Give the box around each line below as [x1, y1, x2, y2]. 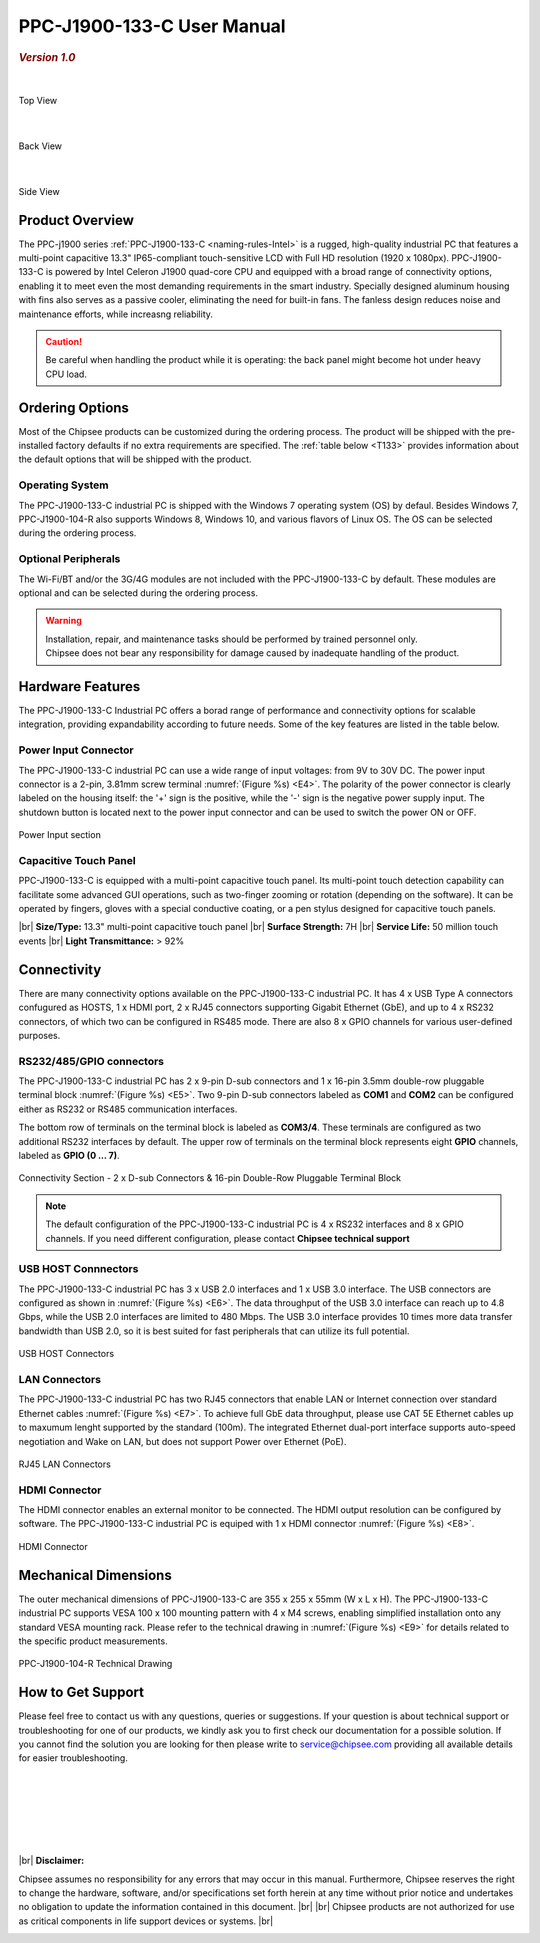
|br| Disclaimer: [18, 1855, 85, 1867]
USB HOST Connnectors [18, 1262, 139, 1276]
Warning [45, 615, 82, 627]
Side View [18, 185, 60, 197]
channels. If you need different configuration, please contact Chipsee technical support [45, 1232, 410, 1244]
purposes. [18, 1029, 61, 1041]
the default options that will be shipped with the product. [18, 453, 252, 465]
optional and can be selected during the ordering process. [18, 586, 259, 599]
